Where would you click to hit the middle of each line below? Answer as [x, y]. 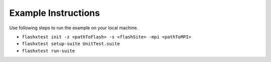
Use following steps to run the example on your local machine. [74, 28]
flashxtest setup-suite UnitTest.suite [71, 44]
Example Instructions [55, 13]
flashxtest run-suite [48, 51]
